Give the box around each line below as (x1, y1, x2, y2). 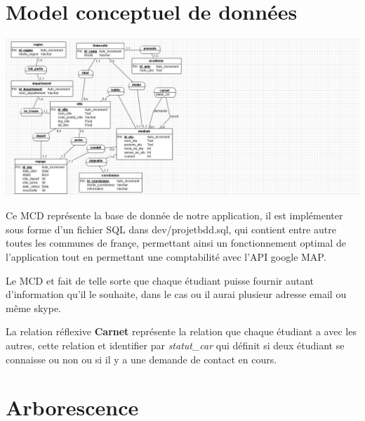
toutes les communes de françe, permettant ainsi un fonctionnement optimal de (6, 235, 346, 250)
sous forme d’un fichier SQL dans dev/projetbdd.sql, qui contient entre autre (6, 221, 336, 236)
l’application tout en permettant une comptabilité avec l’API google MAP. (6, 249, 326, 264)
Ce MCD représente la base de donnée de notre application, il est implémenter (6, 208, 343, 223)
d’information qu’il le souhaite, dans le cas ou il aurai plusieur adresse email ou (6, 287, 347, 302)
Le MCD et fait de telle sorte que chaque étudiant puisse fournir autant (6, 273, 314, 287)
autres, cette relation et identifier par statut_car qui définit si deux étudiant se (6, 337, 345, 352)
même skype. (6, 300, 62, 315)
